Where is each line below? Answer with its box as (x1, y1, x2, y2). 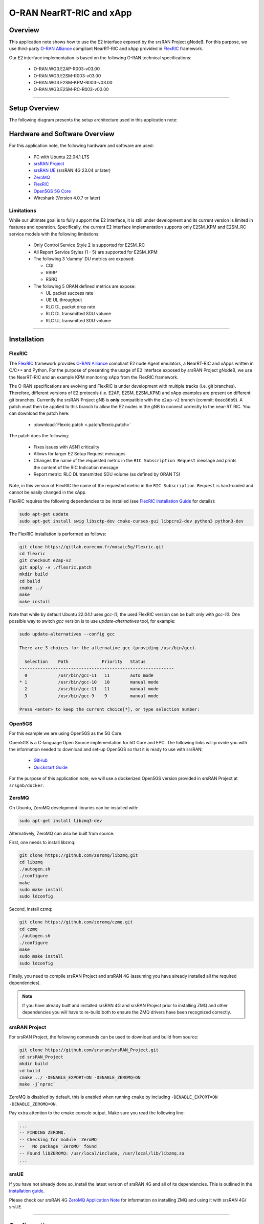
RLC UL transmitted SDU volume (45, 317, 111, 323)
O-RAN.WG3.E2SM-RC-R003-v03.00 (33, 86, 109, 93)
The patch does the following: (9, 433, 69, 439)
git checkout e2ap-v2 (19, 558, 71, 563)
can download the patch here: (9, 410, 69, 416)
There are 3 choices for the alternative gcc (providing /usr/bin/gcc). (19, 645, 198, 651)
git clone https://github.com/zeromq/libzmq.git (19, 852, 138, 858)
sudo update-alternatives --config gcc (19, 632, 115, 637)
